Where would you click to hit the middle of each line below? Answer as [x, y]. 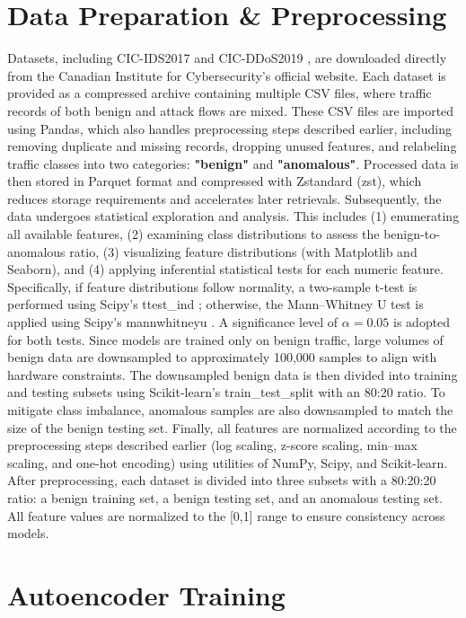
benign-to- [412, 234]
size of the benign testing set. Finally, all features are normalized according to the [232, 427]
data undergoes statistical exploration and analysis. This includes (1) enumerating [233, 216]
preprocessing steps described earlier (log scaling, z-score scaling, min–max [212, 445]
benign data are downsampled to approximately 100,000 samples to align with [222, 357]
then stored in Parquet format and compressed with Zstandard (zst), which [215, 181]
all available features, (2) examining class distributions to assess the [193, 234]
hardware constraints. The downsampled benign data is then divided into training [233, 374]
